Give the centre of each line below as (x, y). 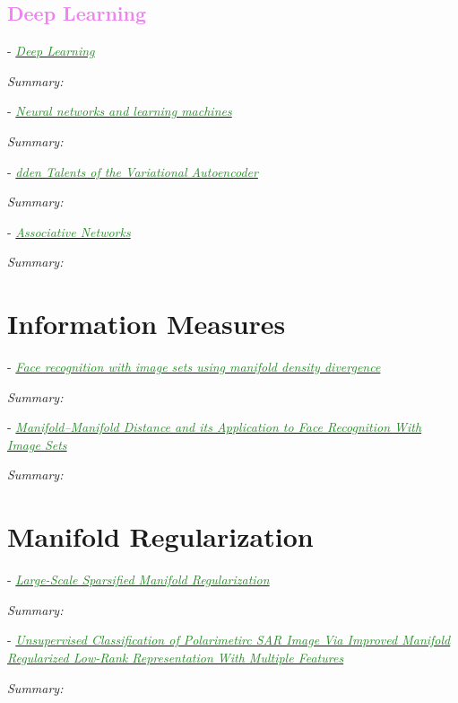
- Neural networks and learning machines (120, 111)
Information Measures (147, 324)
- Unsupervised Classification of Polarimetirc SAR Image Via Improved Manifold (229, 640)
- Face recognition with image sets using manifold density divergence (194, 367)
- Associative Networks (69, 231)
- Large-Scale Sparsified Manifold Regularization (138, 580)
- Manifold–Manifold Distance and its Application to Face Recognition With (215, 427)
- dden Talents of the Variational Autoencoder (133, 171)
